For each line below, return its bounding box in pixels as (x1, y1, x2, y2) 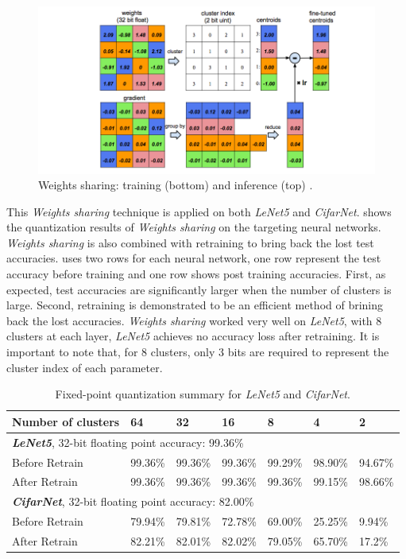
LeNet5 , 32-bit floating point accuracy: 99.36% (12, 433, 244, 450)
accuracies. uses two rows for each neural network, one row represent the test (6, 250, 381, 266)
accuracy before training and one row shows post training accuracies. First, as (6, 266, 386, 282)
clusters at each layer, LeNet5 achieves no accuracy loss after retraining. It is (6, 328, 380, 344)
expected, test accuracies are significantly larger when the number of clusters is (6, 281, 392, 297)
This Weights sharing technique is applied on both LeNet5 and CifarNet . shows (6, 203, 392, 219)
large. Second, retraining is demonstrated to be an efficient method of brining (6, 297, 384, 313)
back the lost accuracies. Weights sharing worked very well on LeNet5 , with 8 (6, 312, 382, 328)
